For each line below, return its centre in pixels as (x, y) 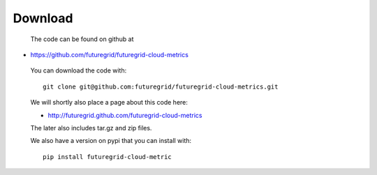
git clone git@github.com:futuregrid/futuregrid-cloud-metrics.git (161, 86)
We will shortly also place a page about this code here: (109, 102)
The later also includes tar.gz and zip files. (91, 128)
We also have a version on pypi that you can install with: (111, 141)
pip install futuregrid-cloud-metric (108, 157)
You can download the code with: (79, 70)
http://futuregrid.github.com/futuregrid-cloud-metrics (125, 115)
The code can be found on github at (82, 39)
